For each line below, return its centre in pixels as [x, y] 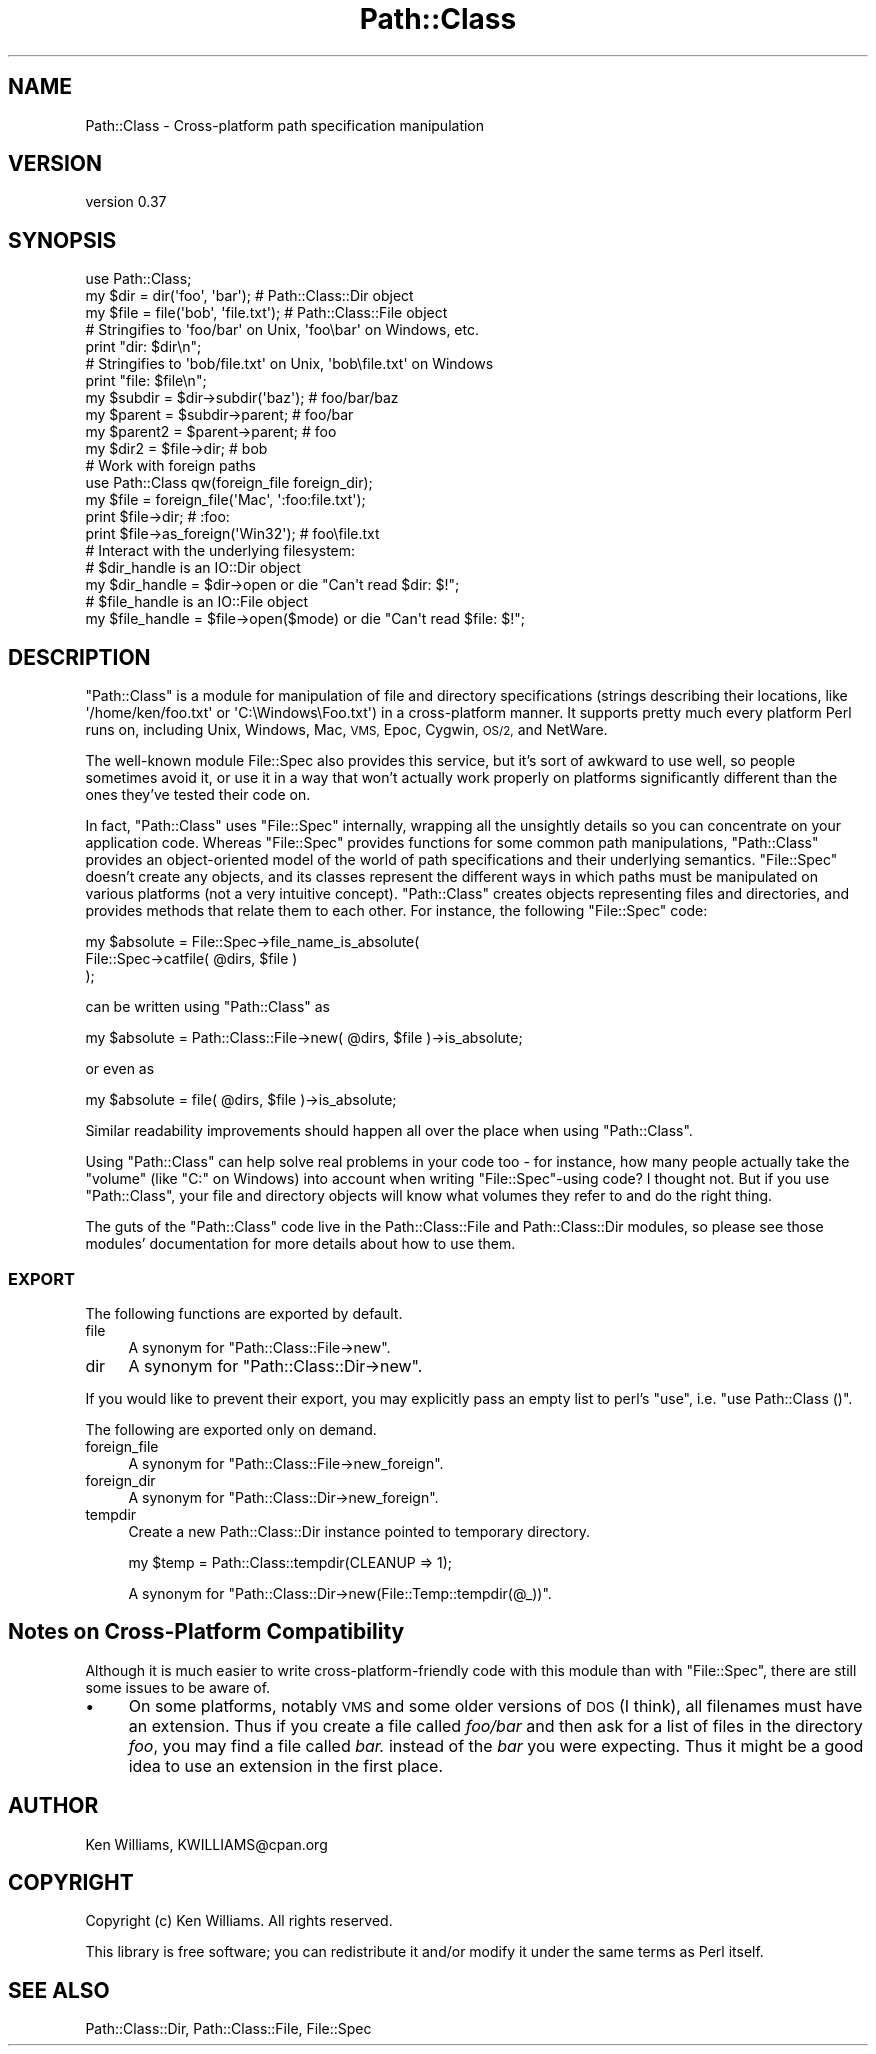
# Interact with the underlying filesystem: [220, 551]
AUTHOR [53, 1806]
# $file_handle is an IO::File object [197, 602]
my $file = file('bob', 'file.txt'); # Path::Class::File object [266, 313]
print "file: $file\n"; [146, 381]
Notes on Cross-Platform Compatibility [206, 1632]
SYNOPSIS [62, 240]
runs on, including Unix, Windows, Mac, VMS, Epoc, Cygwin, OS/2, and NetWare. [346, 730]
